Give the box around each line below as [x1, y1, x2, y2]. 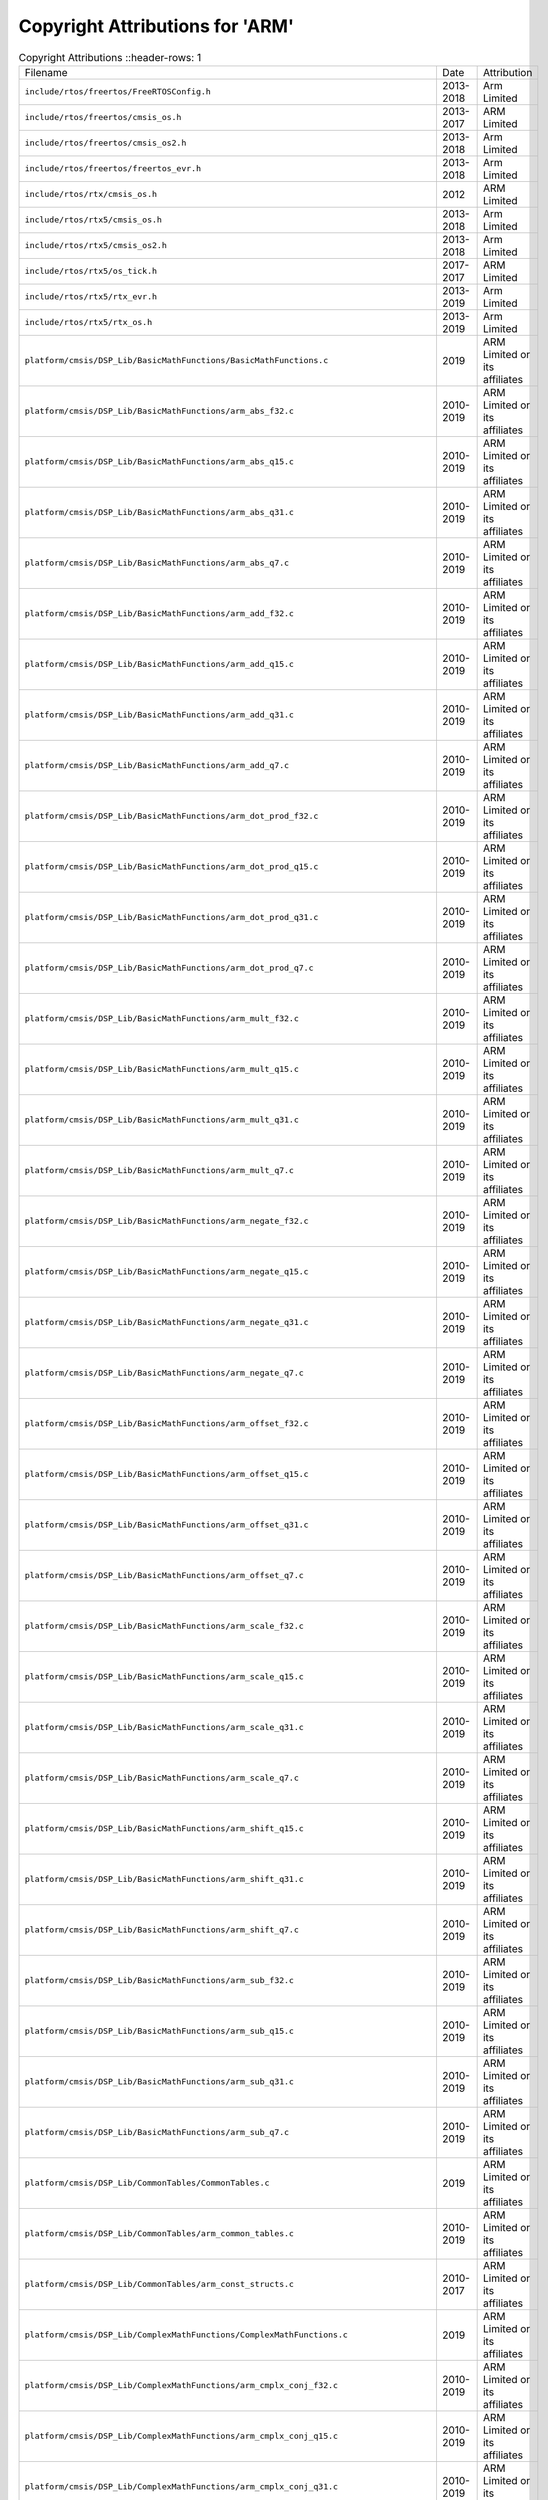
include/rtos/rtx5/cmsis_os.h [24, 215, 162, 225]
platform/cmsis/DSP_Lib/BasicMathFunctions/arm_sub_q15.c [24, 2026, 295, 2037]
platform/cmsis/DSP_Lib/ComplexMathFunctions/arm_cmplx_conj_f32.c [24, 2380, 339, 2391]
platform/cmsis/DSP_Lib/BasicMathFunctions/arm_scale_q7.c [24, 1773, 300, 1784]
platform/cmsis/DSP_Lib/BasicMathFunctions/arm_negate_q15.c [24, 1266, 309, 1277]
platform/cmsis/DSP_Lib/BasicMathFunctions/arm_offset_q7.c [24, 1570, 304, 1581]
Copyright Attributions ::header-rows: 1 [18, 50, 202, 64]
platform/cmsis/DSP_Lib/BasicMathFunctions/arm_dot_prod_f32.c [24, 811, 319, 822]
